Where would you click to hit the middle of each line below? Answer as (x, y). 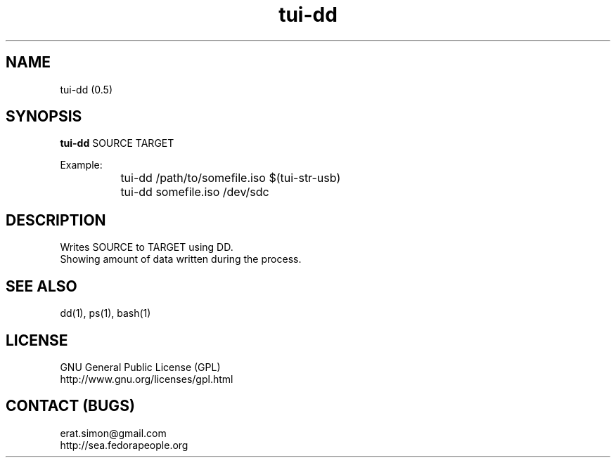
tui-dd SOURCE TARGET (117, 143)
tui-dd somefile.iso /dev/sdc (195, 192)
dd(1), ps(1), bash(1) (105, 313)
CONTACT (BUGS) (70, 406)
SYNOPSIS (44, 117)
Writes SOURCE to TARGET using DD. (147, 247)
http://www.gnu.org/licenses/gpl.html (147, 379)
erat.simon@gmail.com (113, 433)
